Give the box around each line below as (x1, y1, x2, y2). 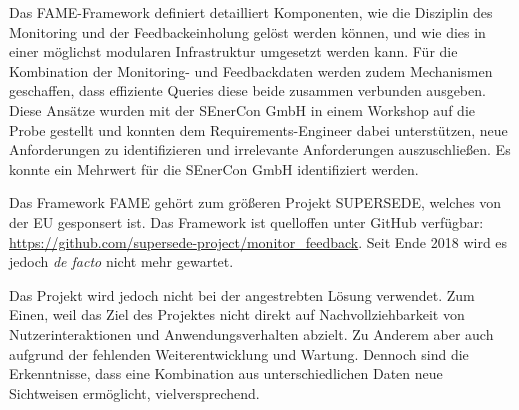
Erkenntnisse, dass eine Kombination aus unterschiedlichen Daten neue (9, 363, 443, 384)
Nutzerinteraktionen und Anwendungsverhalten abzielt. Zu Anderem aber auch (9, 323, 494, 344)
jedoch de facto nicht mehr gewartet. (9, 251, 234, 272)
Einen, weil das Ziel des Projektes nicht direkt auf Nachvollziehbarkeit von (9, 304, 465, 325)
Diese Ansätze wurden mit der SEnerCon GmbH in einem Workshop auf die (9, 99, 475, 120)
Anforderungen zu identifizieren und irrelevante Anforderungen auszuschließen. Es (9, 139, 511, 160)
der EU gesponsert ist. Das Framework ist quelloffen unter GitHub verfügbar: (9, 211, 484, 232)
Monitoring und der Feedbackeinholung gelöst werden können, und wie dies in (9, 21, 486, 42)
